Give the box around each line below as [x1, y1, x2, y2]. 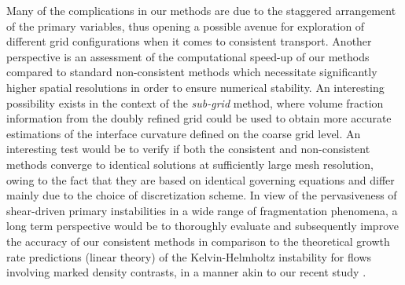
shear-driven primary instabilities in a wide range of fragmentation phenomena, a [6, 202, 398, 218]
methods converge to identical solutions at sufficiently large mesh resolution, [6, 155, 374, 172]
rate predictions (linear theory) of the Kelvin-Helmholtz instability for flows [6, 248, 372, 265]
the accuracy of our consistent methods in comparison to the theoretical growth [6, 232, 390, 249]
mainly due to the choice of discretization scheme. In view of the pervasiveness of [6, 187, 397, 203]
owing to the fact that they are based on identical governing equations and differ [6, 171, 395, 188]
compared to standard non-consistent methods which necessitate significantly [6, 64, 377, 80]
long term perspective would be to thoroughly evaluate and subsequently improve [6, 217, 399, 234]
